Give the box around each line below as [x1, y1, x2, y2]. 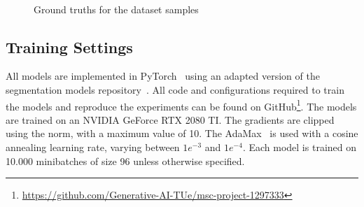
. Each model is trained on [242, 140, 356, 155]
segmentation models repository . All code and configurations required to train [6, 82, 344, 97]
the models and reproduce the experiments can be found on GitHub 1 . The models [6, 97, 357, 113]
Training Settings [6, 36, 133, 57]
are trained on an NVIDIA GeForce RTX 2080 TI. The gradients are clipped [6, 112, 335, 127]
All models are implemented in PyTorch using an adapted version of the [6, 69, 320, 83]
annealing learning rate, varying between [6, 140, 180, 155]
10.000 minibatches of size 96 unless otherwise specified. [6, 153, 245, 168]
